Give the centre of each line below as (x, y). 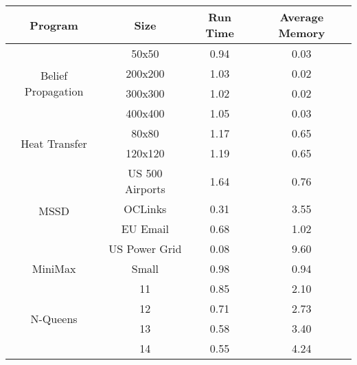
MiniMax (54, 268)
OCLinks (145, 209)
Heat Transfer (54, 143)
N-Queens (54, 318)
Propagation (54, 91)
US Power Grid (145, 248)
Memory (302, 33)
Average (302, 17)
